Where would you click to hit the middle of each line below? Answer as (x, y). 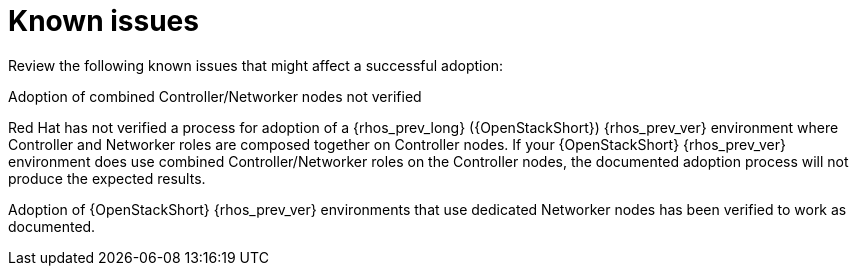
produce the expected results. (107, 178)
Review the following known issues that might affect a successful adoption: (256, 65)
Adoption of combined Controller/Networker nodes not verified (215, 96)
